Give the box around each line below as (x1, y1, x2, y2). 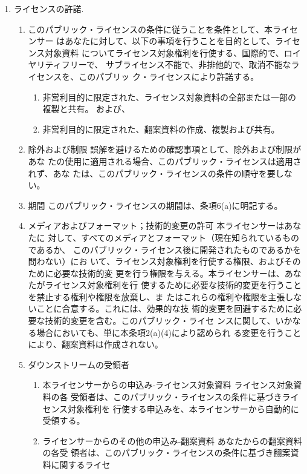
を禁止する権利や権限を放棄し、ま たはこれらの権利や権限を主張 (28, 290, 285, 303)
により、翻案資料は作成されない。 (28, 338, 163, 351)
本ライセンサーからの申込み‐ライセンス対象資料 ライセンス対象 (42, 378, 294, 391)
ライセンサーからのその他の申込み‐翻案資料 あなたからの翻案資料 (42, 434, 302, 447)
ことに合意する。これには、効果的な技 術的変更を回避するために (36, 302, 294, 315)
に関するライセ (51, 458, 111, 470)
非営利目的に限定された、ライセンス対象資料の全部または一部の (42, 90, 297, 103)
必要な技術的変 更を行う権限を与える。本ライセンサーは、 (53, 266, 285, 279)
